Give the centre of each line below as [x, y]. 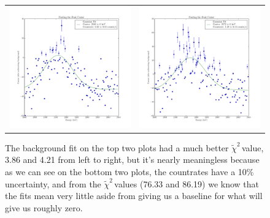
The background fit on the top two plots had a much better [117, 147]
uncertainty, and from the [53, 183]
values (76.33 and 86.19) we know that [187, 183]
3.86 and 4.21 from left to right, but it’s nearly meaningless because [132, 160]
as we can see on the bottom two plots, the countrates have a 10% [129, 172]
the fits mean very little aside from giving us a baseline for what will [134, 196]
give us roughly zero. [44, 207]
